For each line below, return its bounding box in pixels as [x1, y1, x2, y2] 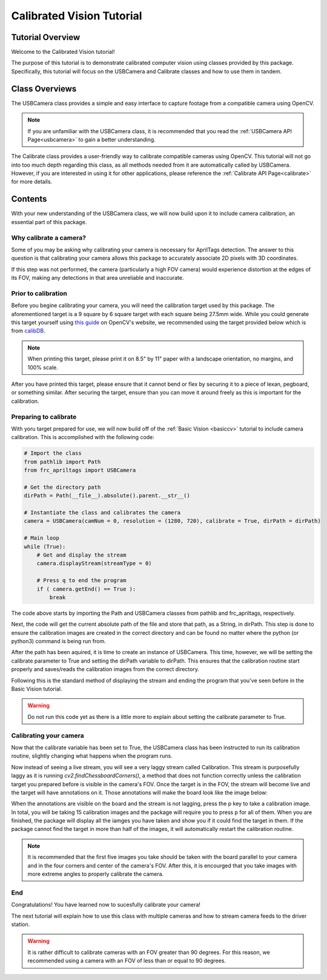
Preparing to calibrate [11, 412, 77, 421]
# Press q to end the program [36, 577, 127, 584]
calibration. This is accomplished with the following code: [11, 434, 154, 441]
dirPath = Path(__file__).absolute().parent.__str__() [24, 492, 190, 499]
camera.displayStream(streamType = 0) [36, 560, 152, 567]
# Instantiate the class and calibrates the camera [24, 509, 181, 516]
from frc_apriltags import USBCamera [24, 467, 136, 474]
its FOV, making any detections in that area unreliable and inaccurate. [11, 274, 184, 282]
